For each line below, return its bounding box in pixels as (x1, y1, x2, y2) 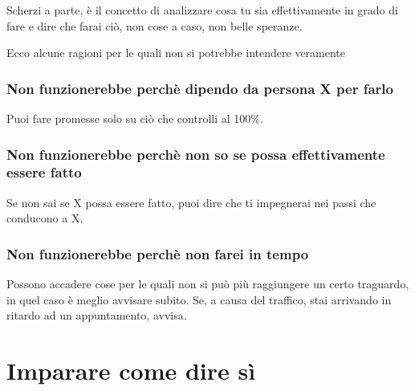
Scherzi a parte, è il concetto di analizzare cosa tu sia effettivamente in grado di (6, 2, 398, 18)
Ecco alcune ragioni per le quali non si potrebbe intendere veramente (6, 44, 346, 61)
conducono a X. (6, 210, 83, 226)
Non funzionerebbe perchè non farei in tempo (6, 243, 309, 263)
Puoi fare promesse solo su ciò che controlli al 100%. (6, 110, 263, 126)
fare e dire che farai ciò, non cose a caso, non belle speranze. (6, 17, 303, 34)
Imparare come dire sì (6, 354, 256, 387)
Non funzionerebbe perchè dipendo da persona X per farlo (6, 78, 393, 98)
